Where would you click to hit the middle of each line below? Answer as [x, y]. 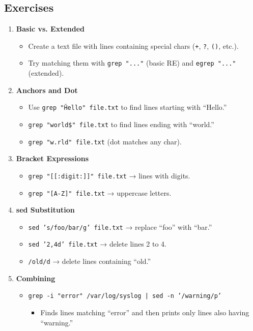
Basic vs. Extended [50, 29]
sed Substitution [45, 210]
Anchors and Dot [47, 90]
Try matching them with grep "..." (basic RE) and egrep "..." [132, 63]
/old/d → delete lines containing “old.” [90, 261]
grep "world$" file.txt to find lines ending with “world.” [121, 124]
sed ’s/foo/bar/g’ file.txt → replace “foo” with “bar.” [120, 227]
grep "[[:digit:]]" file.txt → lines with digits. [109, 175]
